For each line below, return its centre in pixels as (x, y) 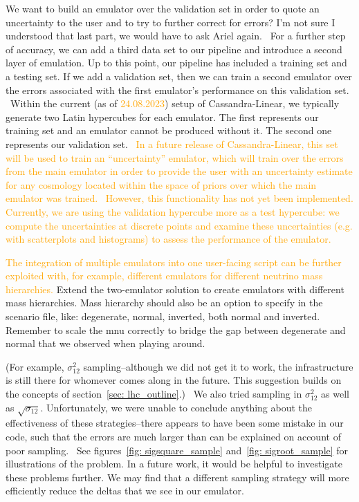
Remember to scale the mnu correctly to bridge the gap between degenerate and (176, 329)
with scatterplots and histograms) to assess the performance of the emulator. (168, 239)
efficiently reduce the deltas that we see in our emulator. (125, 491)
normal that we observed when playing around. (105, 343)
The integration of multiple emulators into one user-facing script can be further (174, 262)
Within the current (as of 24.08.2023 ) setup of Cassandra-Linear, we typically (175, 103)
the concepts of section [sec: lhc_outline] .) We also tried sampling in (154, 394)
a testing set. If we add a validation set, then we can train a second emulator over (179, 76)
